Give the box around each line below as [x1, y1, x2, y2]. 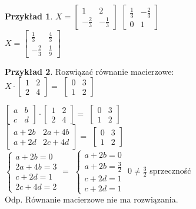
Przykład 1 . [5, 10, 53, 22]
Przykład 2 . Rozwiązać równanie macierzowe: [5, 65, 174, 77]
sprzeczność [150, 164, 191, 177]
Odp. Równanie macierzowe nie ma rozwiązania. [5, 193, 178, 205]
